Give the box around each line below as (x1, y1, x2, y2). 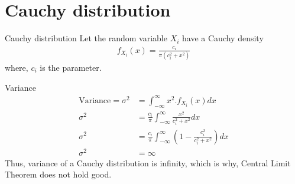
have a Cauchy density (182, 32, 264, 44)
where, (5, 61, 28, 74)
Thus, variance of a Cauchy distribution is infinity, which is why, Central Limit (5, 156, 291, 169)
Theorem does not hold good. (5, 168, 112, 180)
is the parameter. (40, 61, 102, 74)
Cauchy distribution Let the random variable (5, 32, 167, 44)
